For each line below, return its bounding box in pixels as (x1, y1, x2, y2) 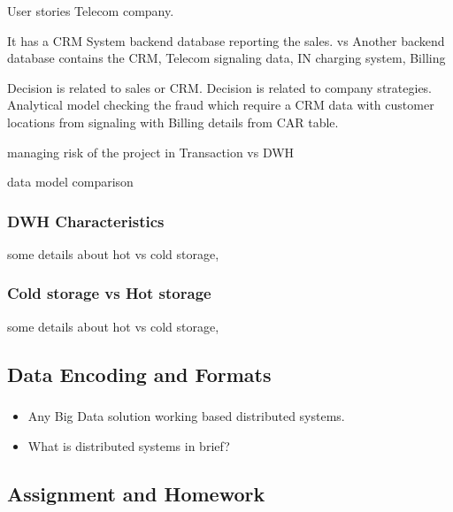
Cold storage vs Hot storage (7, 282, 211, 304)
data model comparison (7, 172, 134, 191)
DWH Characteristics (7, 210, 165, 232)
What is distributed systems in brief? (27, 436, 230, 455)
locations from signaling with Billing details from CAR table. (7, 112, 339, 131)
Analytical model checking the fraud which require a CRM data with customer (7, 96, 434, 114)
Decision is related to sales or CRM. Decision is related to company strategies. (7, 78, 433, 96)
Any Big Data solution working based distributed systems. (27, 407, 345, 425)
